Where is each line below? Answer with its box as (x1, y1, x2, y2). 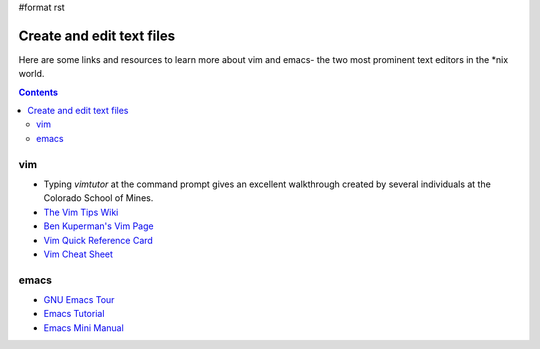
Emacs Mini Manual (43, 321, 124, 334)
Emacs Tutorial (43, 308, 105, 320)
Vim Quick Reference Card (43, 234, 154, 246)
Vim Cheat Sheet (43, 248, 114, 260)
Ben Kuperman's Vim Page (43, 220, 154, 232)
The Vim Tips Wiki (43, 206, 119, 218)
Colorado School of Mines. (43, 192, 154, 204)
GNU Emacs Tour (43, 294, 115, 306)
